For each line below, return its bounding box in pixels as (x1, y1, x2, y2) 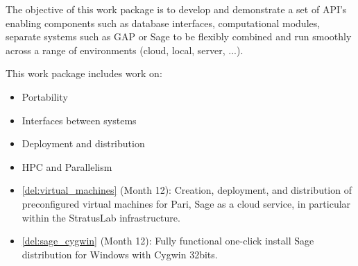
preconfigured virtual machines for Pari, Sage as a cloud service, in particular (22, 196, 351, 210)
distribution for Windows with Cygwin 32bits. (22, 247, 218, 261)
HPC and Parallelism (22, 159, 112, 174)
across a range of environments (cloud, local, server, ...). (6, 42, 244, 57)
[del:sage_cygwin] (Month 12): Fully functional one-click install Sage (22, 233, 314, 248)
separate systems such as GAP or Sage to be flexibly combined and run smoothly (6, 29, 352, 44)
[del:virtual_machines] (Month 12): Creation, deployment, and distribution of (22, 183, 352, 197)
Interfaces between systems (22, 113, 137, 127)
